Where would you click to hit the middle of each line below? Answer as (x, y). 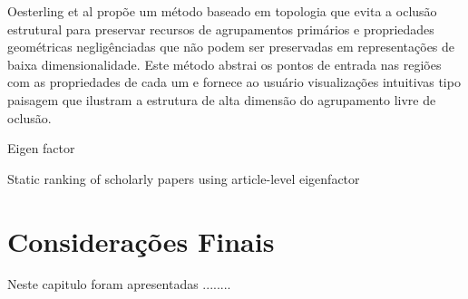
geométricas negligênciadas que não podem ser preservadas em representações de (231, 47)
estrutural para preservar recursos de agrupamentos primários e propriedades (221, 29)
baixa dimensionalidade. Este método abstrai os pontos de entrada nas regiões (224, 64)
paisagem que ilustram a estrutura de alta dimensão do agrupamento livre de (222, 99)
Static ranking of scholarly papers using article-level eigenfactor (184, 178)
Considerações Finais (141, 241)
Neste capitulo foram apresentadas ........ (119, 284)
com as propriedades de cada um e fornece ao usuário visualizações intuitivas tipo (234, 82)
